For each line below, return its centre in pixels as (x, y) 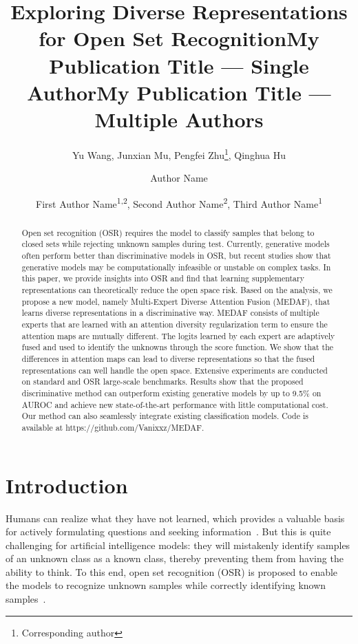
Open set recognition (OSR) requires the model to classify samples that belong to (168, 232)
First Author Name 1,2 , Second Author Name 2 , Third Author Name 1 (179, 202)
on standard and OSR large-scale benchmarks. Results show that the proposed (162, 382)
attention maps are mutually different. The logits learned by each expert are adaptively (178, 335)
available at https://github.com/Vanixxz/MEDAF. (113, 427)
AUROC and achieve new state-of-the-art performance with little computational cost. (175, 404)
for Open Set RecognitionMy (179, 38)
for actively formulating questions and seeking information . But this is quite (168, 532)
